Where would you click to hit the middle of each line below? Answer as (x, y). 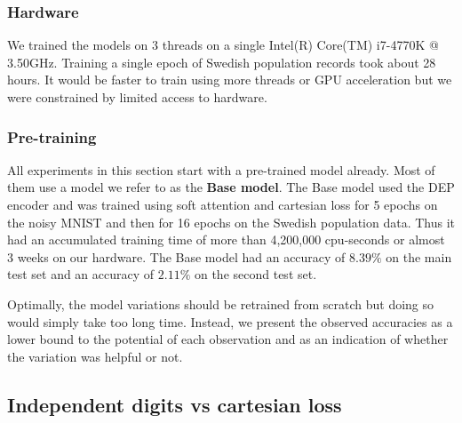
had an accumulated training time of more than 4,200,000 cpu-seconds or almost (226, 239)
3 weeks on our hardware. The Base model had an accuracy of (176, 256)
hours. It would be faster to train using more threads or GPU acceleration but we (230, 80)
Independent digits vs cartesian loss (175, 404)
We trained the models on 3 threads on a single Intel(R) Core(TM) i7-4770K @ (223, 45)
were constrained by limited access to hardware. (137, 97)
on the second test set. (255, 274)
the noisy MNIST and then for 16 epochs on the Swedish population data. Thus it (231, 222)
